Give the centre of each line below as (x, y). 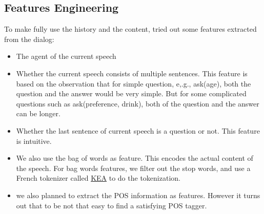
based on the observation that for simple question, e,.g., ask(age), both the (134, 83)
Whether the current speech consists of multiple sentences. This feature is (132, 73)
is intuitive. (34, 141)
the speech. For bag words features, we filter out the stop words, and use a (133, 168)
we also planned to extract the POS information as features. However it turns (138, 195)
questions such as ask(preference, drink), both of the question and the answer (138, 103)
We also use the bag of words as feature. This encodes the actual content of (135, 158)
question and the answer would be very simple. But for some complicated (131, 93)
